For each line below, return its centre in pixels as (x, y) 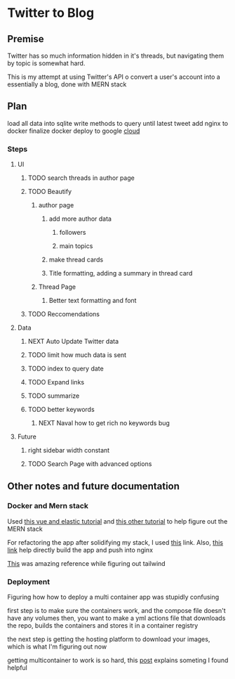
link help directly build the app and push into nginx (80, 550)
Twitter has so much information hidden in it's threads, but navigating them (116, 56)
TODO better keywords (61, 410)
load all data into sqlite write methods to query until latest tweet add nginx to (118, 123)
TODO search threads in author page (81, 178)
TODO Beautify (50, 192)
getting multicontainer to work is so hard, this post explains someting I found (118, 660)
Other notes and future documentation (94, 486)
